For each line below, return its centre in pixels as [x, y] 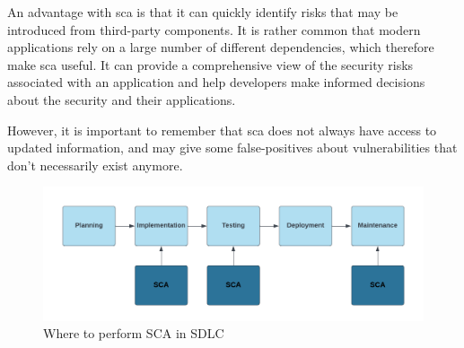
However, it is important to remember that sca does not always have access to [222, 130]
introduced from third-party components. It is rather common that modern [214, 29]
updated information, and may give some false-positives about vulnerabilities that [232, 148]
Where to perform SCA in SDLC [134, 333]
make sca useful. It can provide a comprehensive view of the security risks [210, 64]
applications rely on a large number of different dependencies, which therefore [221, 47]
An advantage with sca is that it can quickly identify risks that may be [203, 12]
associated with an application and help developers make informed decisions [216, 82]
